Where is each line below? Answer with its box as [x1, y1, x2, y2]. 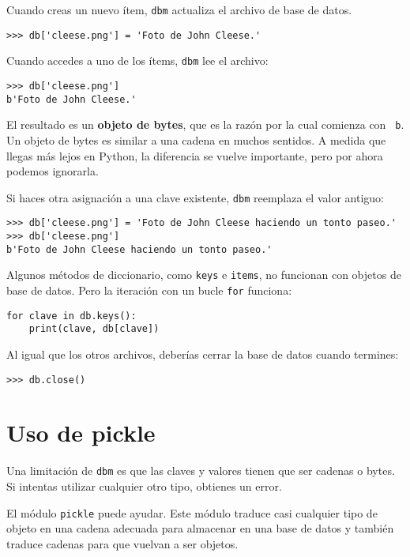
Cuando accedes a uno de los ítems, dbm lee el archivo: [6, 52, 269, 69]
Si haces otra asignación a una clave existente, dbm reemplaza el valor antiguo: [6, 189, 384, 205]
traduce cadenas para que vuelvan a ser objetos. [6, 535, 239, 551]
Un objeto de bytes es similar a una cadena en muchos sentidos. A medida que [6, 131, 386, 148]
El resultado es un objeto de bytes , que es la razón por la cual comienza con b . [6, 116, 404, 133]
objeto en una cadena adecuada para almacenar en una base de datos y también [6, 520, 394, 536]
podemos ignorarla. [6, 163, 99, 179]
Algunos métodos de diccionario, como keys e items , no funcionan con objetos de [6, 266, 401, 283]
